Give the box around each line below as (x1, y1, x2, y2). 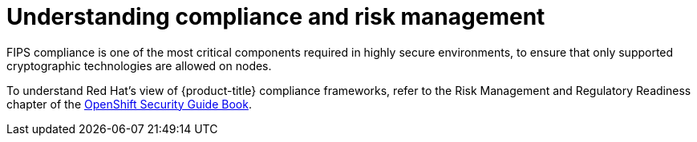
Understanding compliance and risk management (6, 3, 545, 30)
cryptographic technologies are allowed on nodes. (6, 58, 272, 73)
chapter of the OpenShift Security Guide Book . (6, 97, 252, 111)
